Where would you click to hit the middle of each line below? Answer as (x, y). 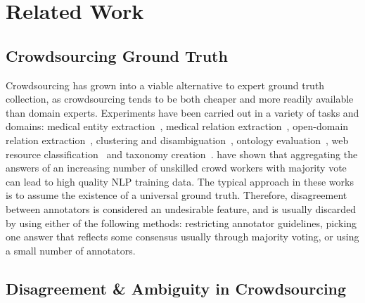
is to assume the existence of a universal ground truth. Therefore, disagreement (177, 195)
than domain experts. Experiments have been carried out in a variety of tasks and (182, 112)
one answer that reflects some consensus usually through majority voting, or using (182, 237)
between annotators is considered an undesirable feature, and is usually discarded (181, 208)
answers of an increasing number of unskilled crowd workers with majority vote (176, 168)
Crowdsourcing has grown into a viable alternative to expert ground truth (165, 85)
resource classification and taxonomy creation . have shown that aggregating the (182, 154)
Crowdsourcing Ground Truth (117, 55)
